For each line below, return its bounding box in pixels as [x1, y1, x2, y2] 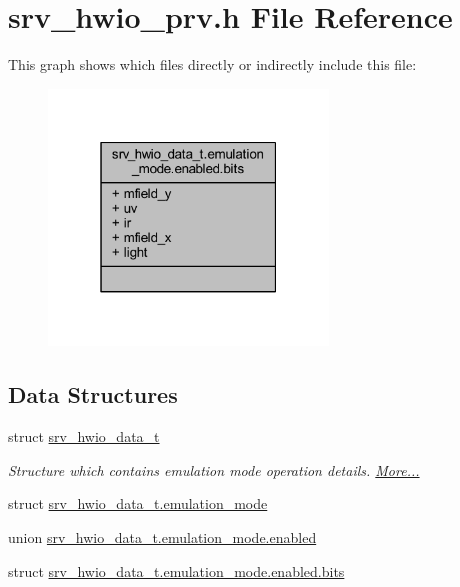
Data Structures [8, 379, 178, 410]
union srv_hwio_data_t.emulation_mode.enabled [8, 526, 317, 547]
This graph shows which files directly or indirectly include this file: [8, 54, 417, 75]
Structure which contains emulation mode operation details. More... [8, 459, 420, 480]
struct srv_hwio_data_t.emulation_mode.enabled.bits [8, 560, 345, 581]
